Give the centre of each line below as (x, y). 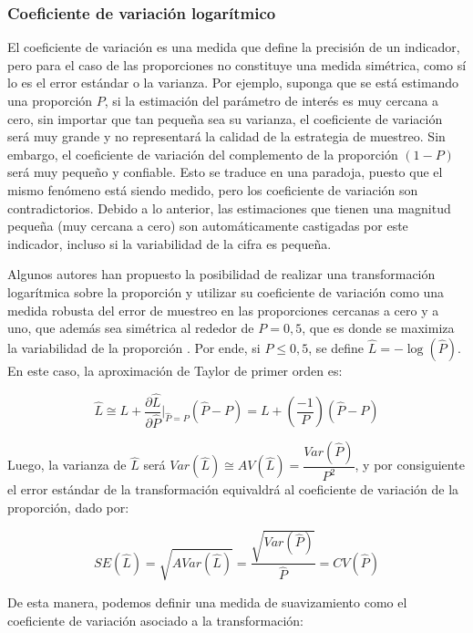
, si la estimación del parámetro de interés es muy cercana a (272, 100)
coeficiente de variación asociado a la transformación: (155, 620)
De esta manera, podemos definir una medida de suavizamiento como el (207, 602)
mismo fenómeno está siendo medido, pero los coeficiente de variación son (213, 189)
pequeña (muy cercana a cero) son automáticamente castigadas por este (208, 226)
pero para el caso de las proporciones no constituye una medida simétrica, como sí (237, 64)
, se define (336, 347)
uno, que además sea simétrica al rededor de (131, 328)
